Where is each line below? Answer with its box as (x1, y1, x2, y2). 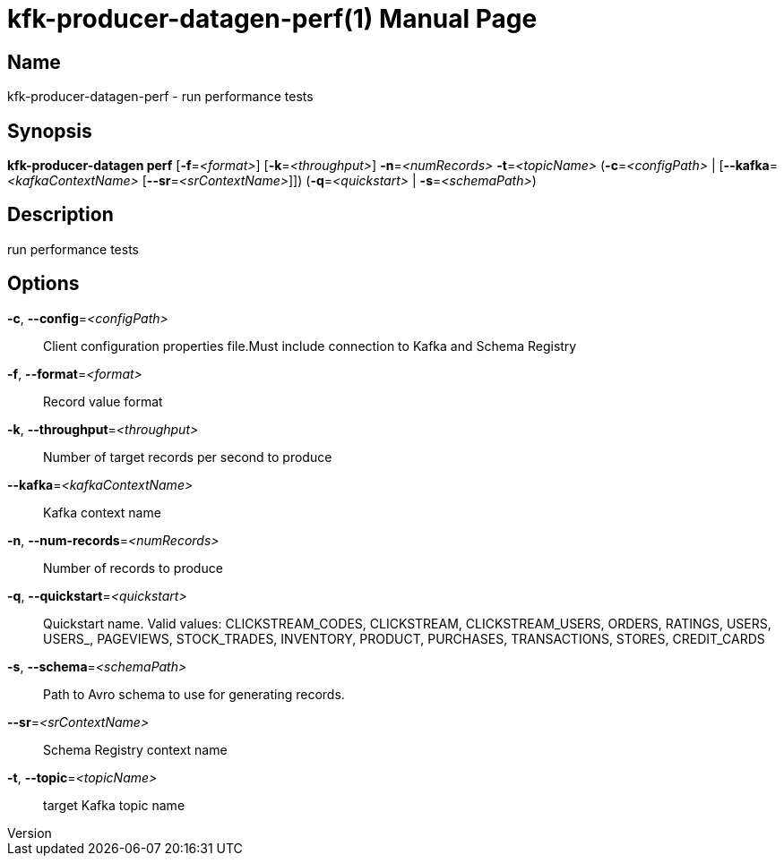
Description (7, 203, 114, 226)
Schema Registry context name (43, 741, 228, 757)
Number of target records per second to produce (43, 449, 332, 465)
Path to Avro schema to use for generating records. (43, 686, 345, 702)
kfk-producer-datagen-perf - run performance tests (7, 89, 314, 105)
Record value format (43, 393, 163, 409)
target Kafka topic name (43, 797, 185, 813)
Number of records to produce (43, 560, 223, 576)
